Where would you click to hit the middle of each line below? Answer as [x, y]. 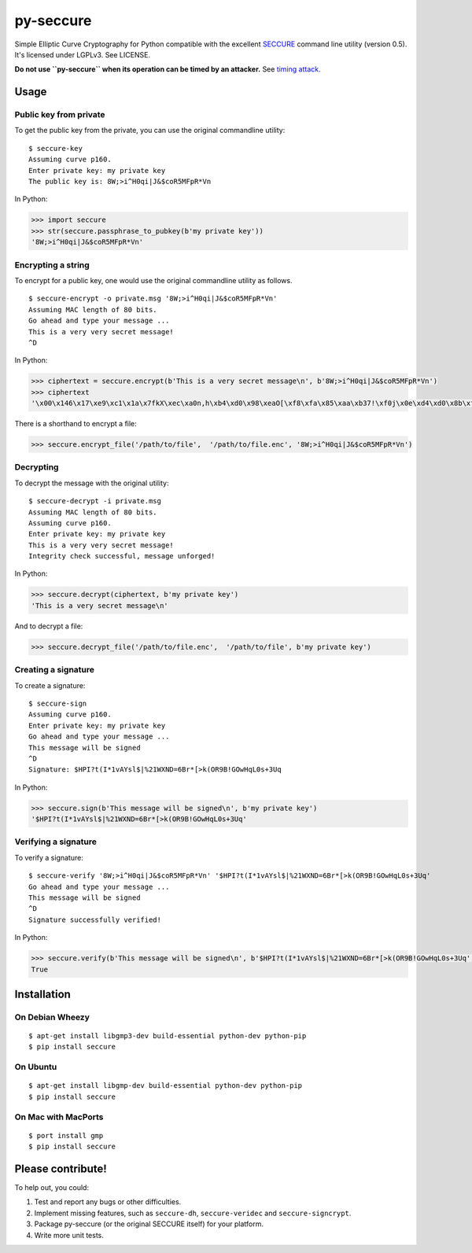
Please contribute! [61, 1168]
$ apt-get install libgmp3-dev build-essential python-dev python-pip [168, 1036]
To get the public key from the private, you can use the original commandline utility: [150, 131]
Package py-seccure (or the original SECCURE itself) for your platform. [149, 1224]
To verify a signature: [49, 857]
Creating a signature [54, 670]
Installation [42, 994]
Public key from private [60, 115]
